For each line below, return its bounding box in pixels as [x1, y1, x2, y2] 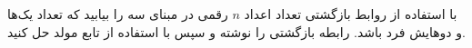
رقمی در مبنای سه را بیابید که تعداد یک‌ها [7, 5, 228, 23]
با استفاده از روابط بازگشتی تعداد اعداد [244, 5, 457, 23]
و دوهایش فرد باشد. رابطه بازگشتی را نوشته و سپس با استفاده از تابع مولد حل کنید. [7, 22, 466, 41]
